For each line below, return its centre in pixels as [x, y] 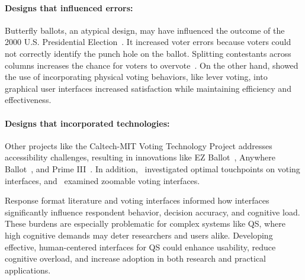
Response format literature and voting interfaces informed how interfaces [137, 200]
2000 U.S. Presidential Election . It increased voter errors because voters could [148, 42]
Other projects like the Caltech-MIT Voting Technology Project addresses [139, 145]
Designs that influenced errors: [69, 7]
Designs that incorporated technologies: [87, 123]
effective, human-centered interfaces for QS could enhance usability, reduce [140, 247]
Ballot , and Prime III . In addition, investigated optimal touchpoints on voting [152, 168]
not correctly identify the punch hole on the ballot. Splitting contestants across [148, 53]
